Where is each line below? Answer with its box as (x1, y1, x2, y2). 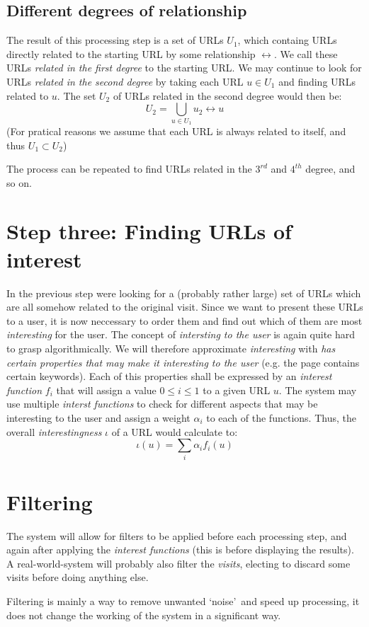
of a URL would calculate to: (111, 424, 238, 439)
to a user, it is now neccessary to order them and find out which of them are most (6, 313, 363, 328)
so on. (6, 175, 32, 190)
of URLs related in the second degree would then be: (113, 88, 342, 103)
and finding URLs (278, 74, 356, 88)
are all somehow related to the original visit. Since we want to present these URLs (6, 299, 363, 314)
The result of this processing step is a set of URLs (6, 33, 224, 47)
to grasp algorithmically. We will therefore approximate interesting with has (6, 340, 336, 355)
